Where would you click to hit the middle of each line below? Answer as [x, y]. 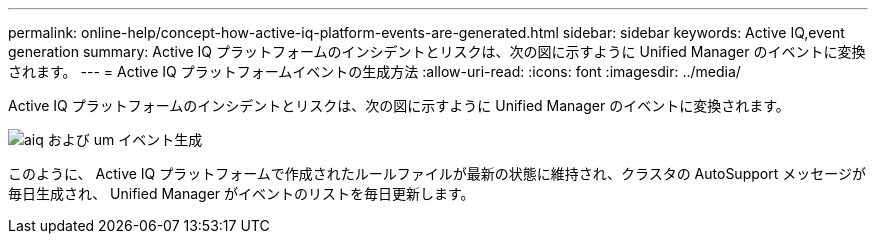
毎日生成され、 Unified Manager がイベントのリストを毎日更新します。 [241, 193]
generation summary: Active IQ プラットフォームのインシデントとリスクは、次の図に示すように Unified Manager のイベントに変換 [437, 51]
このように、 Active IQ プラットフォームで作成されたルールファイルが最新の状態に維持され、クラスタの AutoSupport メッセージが [437, 173]
